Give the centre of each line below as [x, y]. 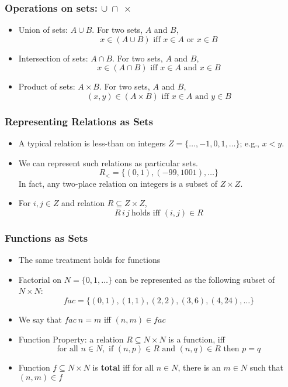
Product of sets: [47, 86]
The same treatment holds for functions [89, 260]
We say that [40, 319]
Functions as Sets [46, 237]
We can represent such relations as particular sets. [108, 162]
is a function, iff [197, 339]
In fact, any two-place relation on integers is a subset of [118, 183]
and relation [83, 203]
